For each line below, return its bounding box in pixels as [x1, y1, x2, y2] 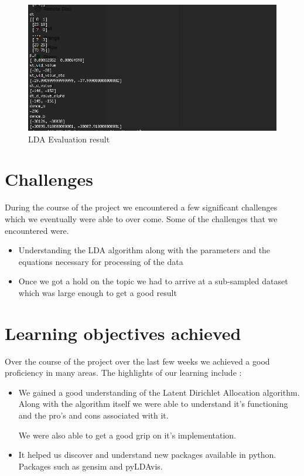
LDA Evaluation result [28, 132, 110, 145]
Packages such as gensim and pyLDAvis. [18, 460, 163, 472]
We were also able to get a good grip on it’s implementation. [18, 429, 237, 441]
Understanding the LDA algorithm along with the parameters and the [18, 244, 271, 256]
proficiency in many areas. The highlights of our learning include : [5, 366, 242, 379]
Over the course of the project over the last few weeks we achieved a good [5, 355, 270, 367]
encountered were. [5, 224, 69, 236]
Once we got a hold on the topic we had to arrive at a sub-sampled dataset [18, 275, 288, 287]
